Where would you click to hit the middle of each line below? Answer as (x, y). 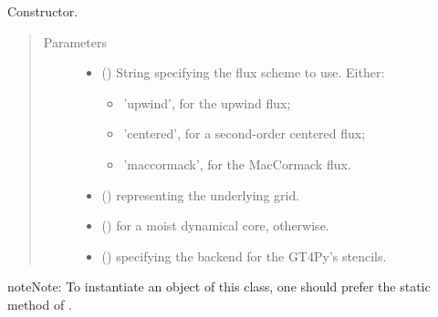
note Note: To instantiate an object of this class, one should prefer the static (219, 286)
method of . (40, 304)
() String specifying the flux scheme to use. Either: (243, 72)
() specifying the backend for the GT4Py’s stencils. (244, 256)
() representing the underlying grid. (201, 194)
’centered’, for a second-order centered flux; (245, 133)
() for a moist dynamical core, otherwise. (215, 225)
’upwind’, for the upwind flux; (207, 102)
